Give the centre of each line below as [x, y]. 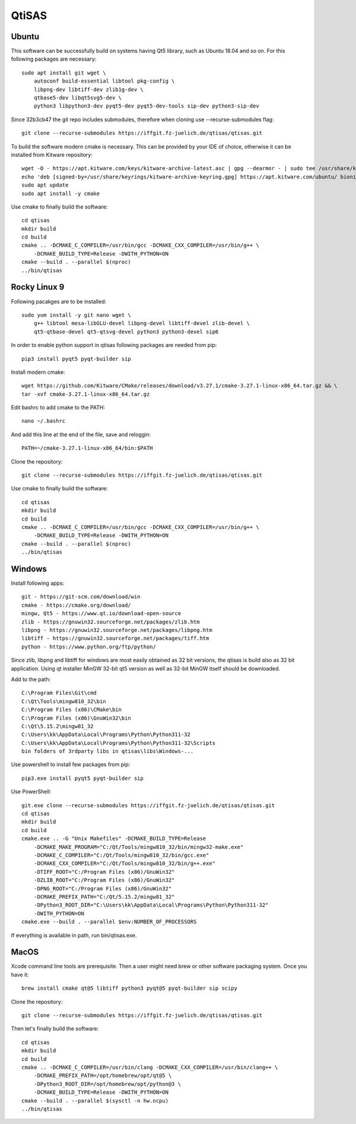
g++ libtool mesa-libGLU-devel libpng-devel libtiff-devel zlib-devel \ [142, 323]
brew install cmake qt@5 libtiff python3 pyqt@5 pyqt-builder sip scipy [129, 988]
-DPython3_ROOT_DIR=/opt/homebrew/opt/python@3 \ [107, 1084]
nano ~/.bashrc [44, 421]
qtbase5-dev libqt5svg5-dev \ [77, 98]
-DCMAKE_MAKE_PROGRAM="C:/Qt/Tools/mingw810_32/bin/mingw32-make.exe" [139, 847]
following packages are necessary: [54, 59]
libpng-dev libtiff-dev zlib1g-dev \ [88, 89]
